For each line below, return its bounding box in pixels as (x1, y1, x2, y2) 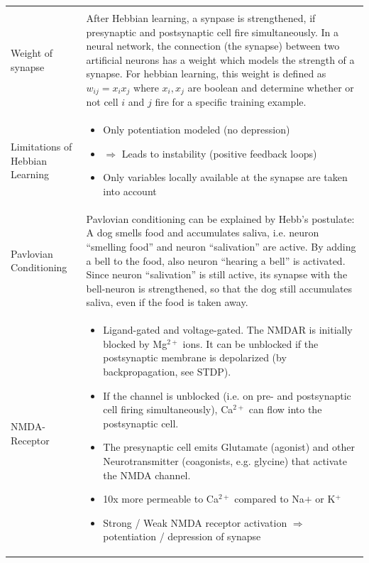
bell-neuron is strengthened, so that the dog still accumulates (86, 280, 353, 295)
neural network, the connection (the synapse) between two (86, 38, 340, 53)
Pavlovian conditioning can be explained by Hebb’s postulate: (86, 211, 355, 226)
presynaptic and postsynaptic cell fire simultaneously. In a (86, 24, 339, 39)
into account (103, 184, 157, 199)
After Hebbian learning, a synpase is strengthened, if (86, 11, 316, 25)
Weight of (11, 45, 53, 60)
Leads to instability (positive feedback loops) (121, 146, 317, 160)
